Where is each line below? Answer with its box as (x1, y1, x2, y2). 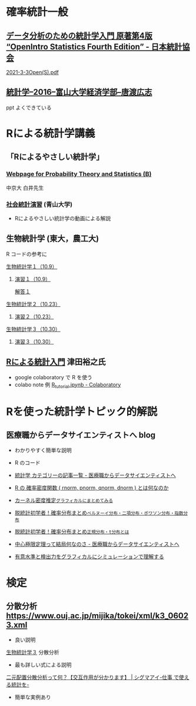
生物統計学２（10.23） (6, 300, 61, 307)
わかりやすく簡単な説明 (14, 447, 72, 454)
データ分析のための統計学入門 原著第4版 (6, 31, 153, 41)
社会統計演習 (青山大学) (6, 200, 72, 208)
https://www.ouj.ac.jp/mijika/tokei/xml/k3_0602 (6, 611, 189, 621)
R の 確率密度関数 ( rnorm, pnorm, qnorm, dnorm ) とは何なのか (14, 484, 169, 492)
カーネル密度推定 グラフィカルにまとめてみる (14, 497, 114, 504)
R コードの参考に (6, 250, 47, 257)
